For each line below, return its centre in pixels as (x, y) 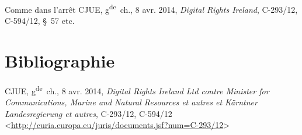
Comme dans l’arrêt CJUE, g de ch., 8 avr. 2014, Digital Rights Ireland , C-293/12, (151, 8)
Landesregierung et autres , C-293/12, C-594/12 (88, 113)
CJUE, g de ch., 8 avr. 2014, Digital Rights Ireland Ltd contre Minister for (137, 90)
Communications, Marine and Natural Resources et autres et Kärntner (131, 102)
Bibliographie (60, 61)
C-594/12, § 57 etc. (40, 21)
